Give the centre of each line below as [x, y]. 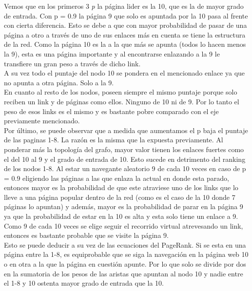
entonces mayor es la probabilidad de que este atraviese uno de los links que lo [121, 187]
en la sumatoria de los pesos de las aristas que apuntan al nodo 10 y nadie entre [124, 273]
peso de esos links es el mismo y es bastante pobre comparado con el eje [111, 111]
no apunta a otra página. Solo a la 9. [59, 82]
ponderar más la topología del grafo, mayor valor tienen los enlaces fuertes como [124, 149]
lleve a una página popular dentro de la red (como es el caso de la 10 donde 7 [120, 197]
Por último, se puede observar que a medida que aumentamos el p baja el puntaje [126, 130]
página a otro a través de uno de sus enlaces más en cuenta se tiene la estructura [125, 34]
